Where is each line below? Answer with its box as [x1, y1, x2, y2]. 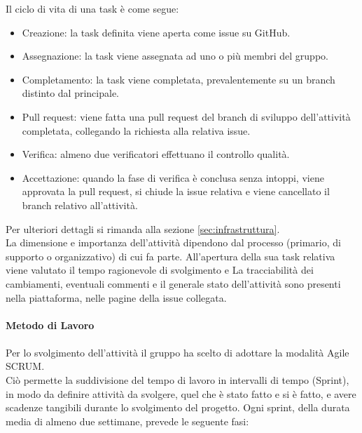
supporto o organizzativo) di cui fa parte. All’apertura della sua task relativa [6, 248, 335, 263]
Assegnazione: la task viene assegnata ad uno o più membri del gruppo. [22, 48, 328, 63]
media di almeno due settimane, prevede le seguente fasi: [6, 413, 249, 428]
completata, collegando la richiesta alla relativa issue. [22, 123, 251, 138]
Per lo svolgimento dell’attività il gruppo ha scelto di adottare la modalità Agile [6, 345, 349, 359]
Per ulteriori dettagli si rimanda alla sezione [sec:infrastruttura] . [6, 221, 280, 236]
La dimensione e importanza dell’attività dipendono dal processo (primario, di [6, 235, 341, 250]
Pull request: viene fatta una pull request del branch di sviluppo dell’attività [22, 109, 351, 124]
